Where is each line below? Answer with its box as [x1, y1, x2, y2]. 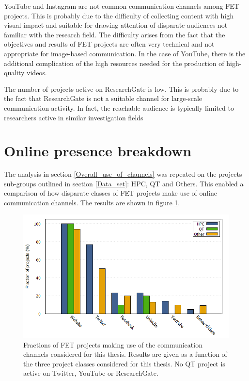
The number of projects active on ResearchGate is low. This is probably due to [4, 83, 239, 94]
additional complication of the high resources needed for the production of [4, 58, 224, 68]
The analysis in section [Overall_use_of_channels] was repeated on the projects [4, 169, 242, 179]
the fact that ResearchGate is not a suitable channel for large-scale [4, 93, 202, 103]
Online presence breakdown [4, 141, 192, 161]
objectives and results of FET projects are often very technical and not [4, 39, 215, 49]
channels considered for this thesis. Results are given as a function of [23, 349, 227, 359]
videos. [27, 67, 47, 78]
